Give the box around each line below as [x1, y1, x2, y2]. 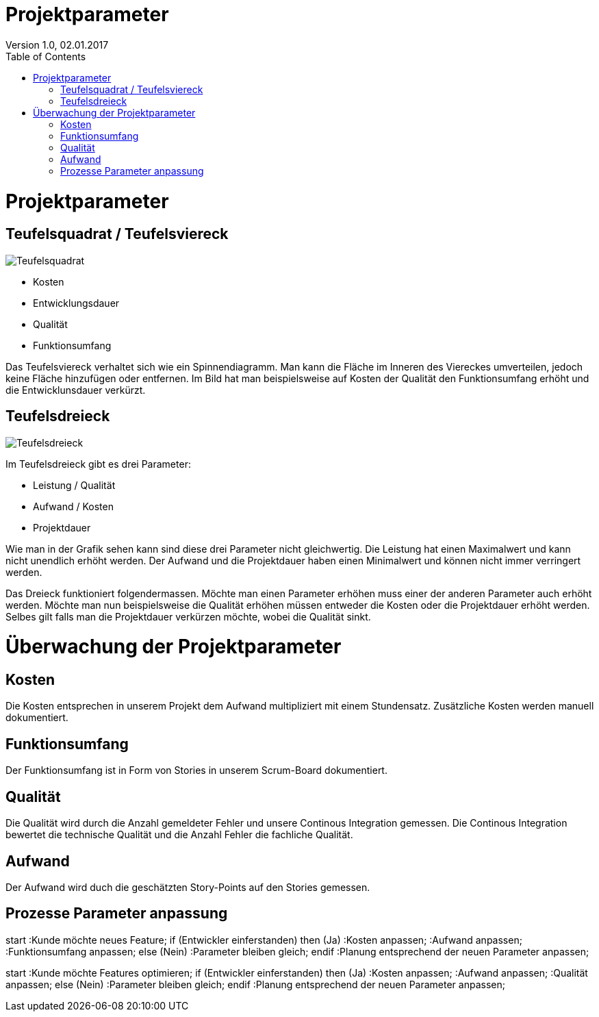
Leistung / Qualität [33, 479, 116, 491]
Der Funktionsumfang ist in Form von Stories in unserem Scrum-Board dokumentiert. [5, 764, 387, 777]
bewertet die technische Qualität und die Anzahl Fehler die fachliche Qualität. [5, 829, 353, 841]
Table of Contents [5, 50, 86, 62]
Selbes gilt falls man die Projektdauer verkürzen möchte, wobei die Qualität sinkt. [5, 610, 371, 623]
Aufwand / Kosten [33, 500, 114, 512]
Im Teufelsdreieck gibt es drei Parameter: [5, 457, 191, 470]
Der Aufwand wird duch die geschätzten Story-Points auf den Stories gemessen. [5, 881, 370, 893]
